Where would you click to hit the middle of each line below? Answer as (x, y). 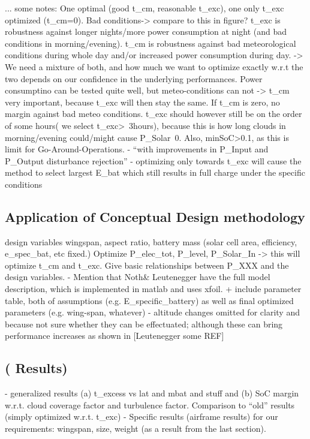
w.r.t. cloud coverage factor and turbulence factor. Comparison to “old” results (150, 405)
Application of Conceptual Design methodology (155, 216)
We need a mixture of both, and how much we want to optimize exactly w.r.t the (154, 66)
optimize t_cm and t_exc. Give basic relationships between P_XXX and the (147, 265)
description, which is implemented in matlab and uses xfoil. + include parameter (153, 289)
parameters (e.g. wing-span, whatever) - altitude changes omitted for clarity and (152, 312)
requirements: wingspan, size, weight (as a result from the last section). (136, 429)
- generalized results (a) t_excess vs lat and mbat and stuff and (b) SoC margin (152, 393)
